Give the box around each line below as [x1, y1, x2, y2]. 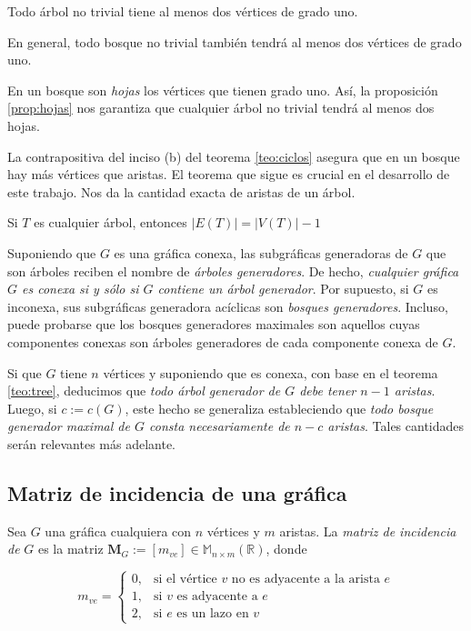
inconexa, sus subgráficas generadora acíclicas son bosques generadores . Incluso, [7, 296, 448, 315]
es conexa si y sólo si [22, 279, 139, 298]
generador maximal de [7, 416, 130, 436]
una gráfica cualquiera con [45, 521, 192, 540]
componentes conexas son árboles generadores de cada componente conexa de [7, 332, 438, 351]
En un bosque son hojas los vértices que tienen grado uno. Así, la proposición [7, 80, 438, 99]
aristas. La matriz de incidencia [279, 521, 456, 540]
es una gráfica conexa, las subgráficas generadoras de [114, 243, 408, 262]
